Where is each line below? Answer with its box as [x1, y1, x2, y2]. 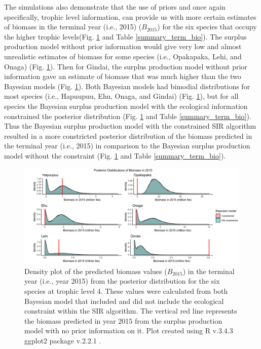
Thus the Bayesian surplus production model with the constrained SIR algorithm [4, 121, 256, 131]
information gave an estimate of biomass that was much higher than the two [4, 71, 241, 82]
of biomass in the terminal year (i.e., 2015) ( [4, 21, 142, 32]
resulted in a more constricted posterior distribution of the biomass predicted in [4, 130, 252, 141]
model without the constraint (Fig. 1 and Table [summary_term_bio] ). [4, 150, 226, 161]
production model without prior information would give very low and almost [4, 41, 242, 52]
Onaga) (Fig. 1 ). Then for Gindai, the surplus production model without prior [4, 61, 247, 71]
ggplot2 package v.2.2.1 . [24, 335, 101, 345]
